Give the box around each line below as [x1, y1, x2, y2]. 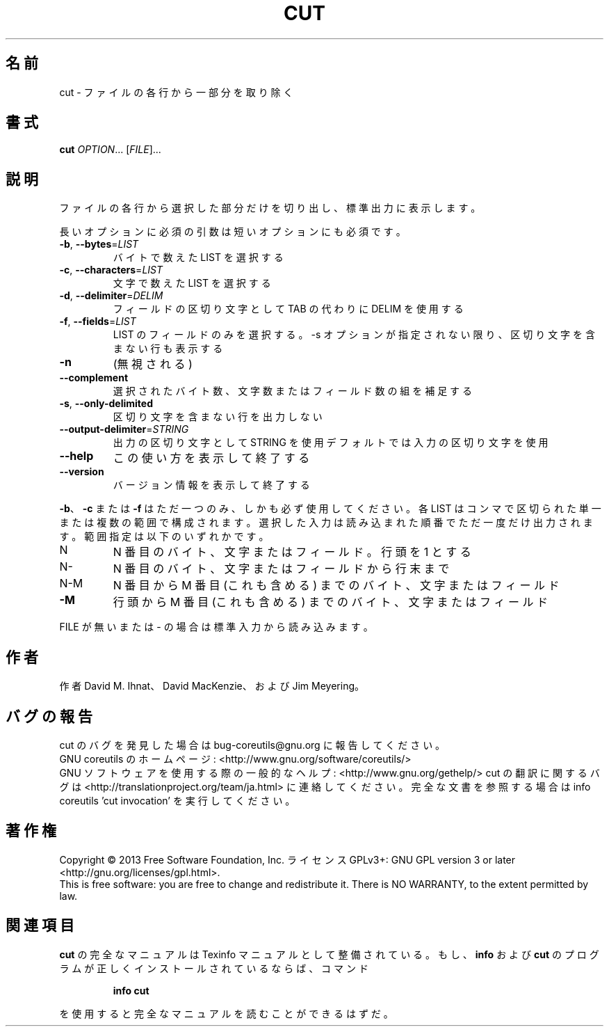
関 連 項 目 [6, 916, 74, 935]
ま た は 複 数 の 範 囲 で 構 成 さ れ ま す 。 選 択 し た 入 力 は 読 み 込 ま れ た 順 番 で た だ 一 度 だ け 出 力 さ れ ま [59, 516, 593, 529]
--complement [59, 372, 129, 384]
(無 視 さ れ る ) [113, 357, 193, 372]
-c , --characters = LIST [59, 264, 163, 276]
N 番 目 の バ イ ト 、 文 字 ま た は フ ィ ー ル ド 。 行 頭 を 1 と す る [113, 545, 471, 559]
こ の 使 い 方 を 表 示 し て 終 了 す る [113, 451, 310, 466]
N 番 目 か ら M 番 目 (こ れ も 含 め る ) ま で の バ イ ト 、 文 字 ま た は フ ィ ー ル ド [113, 578, 560, 593]
